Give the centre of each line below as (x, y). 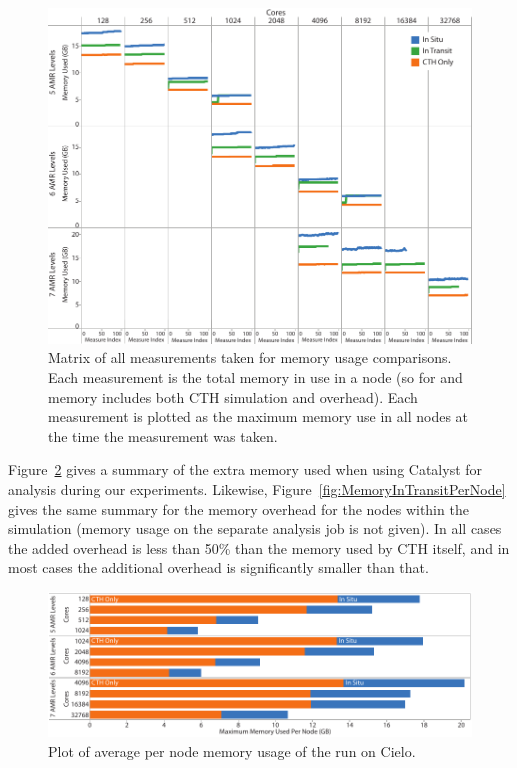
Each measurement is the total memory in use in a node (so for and (255, 377)
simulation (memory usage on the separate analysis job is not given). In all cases (255, 528)
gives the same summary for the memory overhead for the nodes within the (238, 508)
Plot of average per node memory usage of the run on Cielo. (232, 750)
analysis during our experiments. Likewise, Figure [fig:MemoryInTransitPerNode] (257, 489)
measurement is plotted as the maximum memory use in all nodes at (258, 416)
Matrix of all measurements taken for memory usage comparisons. (250, 357)
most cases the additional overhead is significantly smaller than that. (218, 567)
